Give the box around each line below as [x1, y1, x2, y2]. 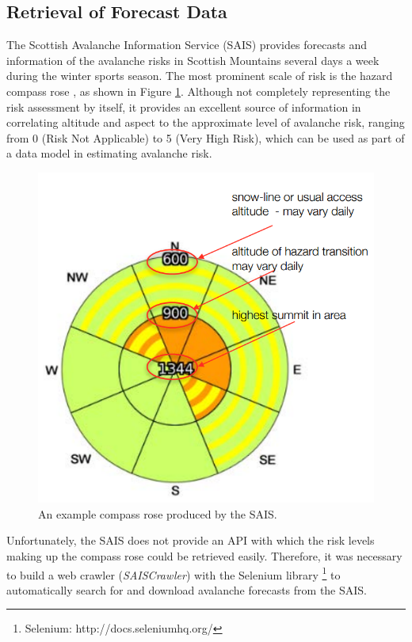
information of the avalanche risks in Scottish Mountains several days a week [6, 51, 380, 68]
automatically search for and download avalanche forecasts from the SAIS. [6, 581, 367, 598]
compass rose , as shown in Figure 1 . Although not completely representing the [6, 82, 391, 99]
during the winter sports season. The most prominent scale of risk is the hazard [6, 67, 393, 84]
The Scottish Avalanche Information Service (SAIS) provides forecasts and [6, 36, 368, 53]
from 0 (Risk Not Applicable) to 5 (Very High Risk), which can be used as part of [6, 129, 405, 146]
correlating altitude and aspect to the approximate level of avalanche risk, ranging [6, 114, 405, 131]
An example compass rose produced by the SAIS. [38, 505, 277, 522]
